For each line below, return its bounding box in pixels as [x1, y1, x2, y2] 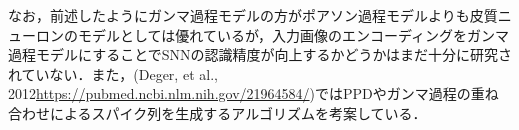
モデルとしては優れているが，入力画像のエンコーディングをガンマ [77, 24, 510, 45]
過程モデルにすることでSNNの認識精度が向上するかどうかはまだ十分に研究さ [8, 44, 512, 65]
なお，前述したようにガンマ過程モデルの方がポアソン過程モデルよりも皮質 [8, 5, 498, 25]
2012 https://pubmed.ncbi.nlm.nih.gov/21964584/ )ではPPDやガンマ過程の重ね [8, 83, 499, 104]
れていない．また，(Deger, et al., [8, 63, 218, 84]
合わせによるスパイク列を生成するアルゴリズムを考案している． [8, 102, 427, 123]
